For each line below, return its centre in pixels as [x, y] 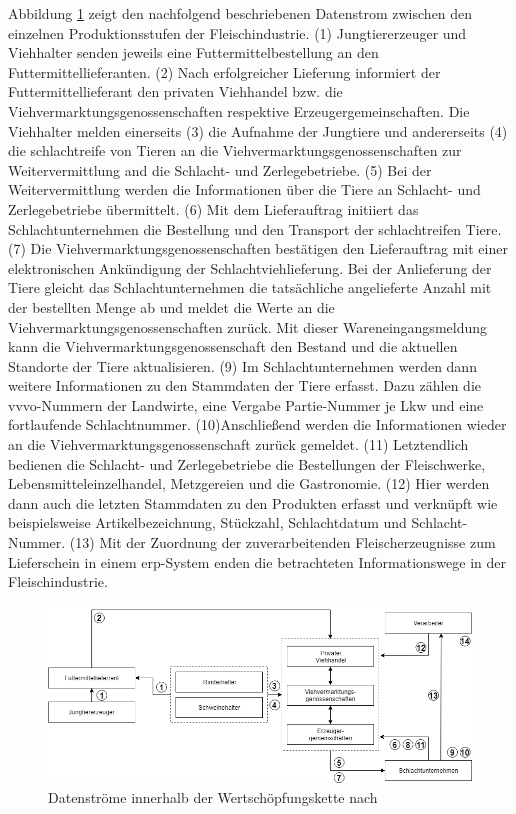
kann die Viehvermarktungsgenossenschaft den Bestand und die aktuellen [233, 346]
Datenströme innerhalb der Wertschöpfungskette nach [213, 796]
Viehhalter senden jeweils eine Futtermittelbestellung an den [193, 52]
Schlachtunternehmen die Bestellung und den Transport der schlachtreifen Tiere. [255, 228]
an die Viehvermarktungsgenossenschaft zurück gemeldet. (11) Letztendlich [238, 444]
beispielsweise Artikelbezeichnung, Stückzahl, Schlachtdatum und [207, 522]
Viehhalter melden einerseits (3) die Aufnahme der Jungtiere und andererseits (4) [258, 130]
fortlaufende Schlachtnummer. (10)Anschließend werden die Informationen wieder [257, 424]
